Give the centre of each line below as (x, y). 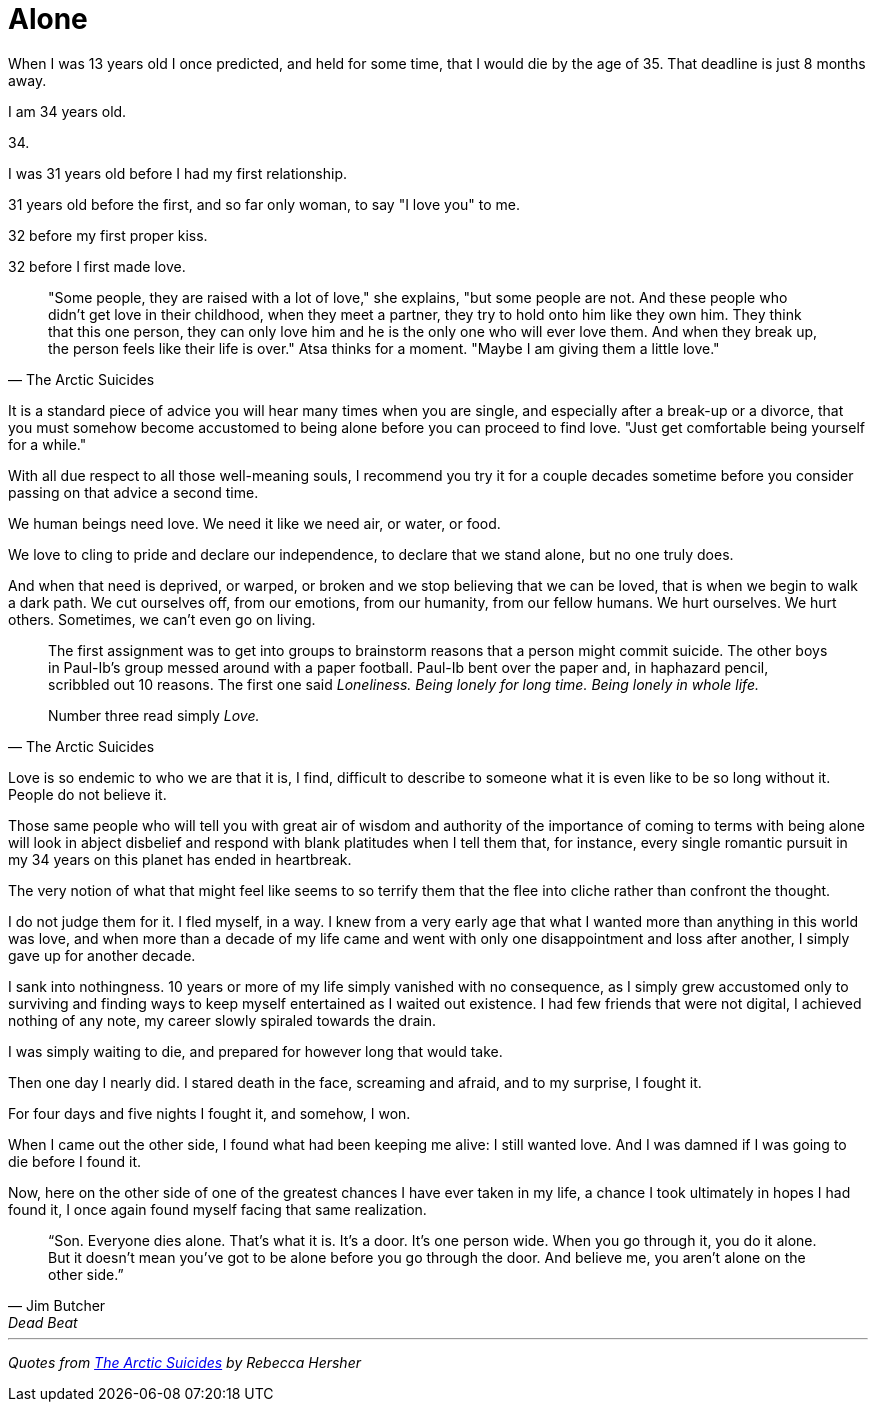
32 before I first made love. (97, 266)
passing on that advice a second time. (133, 492)
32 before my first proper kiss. (108, 235)
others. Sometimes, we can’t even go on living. (162, 619)
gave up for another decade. (102, 955)
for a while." (47, 444)
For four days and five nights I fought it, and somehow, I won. (209, 1113)
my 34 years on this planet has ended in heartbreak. (180, 859)
